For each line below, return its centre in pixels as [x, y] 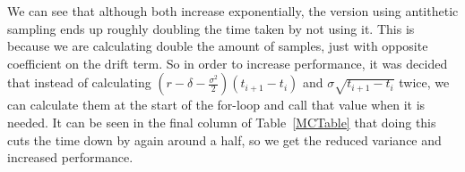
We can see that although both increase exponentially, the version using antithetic [233, 11]
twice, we [424, 82]
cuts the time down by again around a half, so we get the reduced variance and [224, 139]
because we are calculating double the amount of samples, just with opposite [218, 46]
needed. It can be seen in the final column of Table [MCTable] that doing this [222, 122]
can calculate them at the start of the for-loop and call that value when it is [216, 105]
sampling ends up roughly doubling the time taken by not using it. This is [211, 28]
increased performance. [70, 157]
